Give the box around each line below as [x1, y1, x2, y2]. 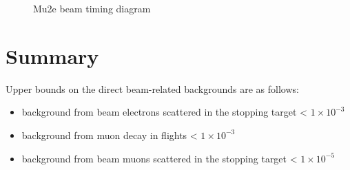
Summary [6, 41, 99, 70]
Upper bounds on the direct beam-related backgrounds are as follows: [6, 81, 299, 96]
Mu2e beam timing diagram [33, 1, 151, 15]
